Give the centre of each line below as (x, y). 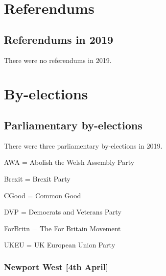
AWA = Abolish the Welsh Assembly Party (69, 162)
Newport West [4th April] (56, 266)
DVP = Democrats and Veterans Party (63, 212)
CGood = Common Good (43, 195)
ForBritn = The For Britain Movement (62, 228)
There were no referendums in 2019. (58, 60)
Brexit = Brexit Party (37, 178)
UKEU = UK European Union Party (60, 245)
